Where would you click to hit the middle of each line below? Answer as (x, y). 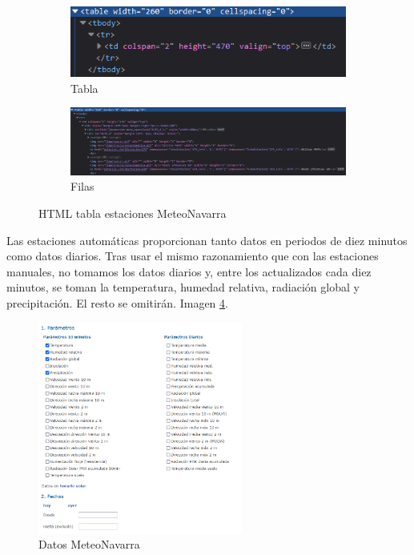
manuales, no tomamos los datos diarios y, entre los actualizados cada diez (189, 271)
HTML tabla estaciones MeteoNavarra (133, 213)
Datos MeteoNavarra (89, 544)
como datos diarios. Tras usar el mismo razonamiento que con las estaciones (193, 256)
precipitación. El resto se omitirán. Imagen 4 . (117, 303)
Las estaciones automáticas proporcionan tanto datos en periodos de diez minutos (207, 240)
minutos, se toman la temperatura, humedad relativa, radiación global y (183, 287)
